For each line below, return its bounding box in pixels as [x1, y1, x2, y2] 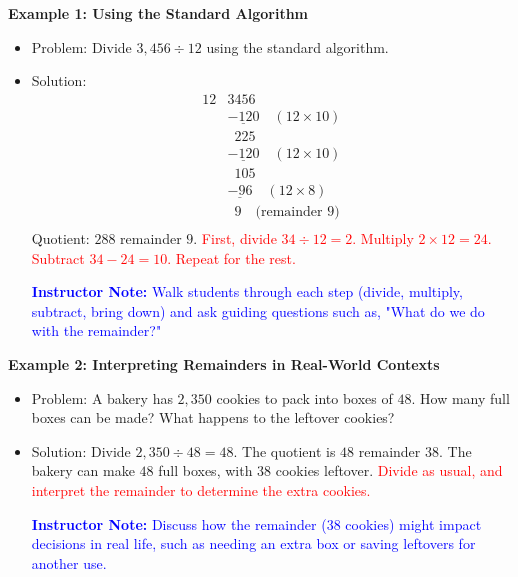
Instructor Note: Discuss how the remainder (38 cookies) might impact [31, 513, 482, 534]
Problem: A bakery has [31, 387, 173, 408]
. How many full [411, 387, 510, 408]
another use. [31, 552, 107, 573]
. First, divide [193, 228, 277, 249]
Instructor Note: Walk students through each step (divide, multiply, [31, 281, 463, 302]
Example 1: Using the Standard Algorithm [8, 3, 309, 23]
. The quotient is [233, 440, 336, 461]
